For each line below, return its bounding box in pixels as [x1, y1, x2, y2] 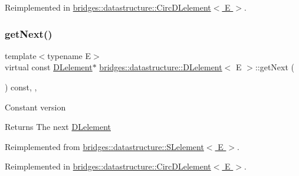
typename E [47, 49, 91, 61]
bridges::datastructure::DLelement [99, 61, 222, 73]
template [5, 49, 37, 61]
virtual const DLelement [5, 61, 93, 73]
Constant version [5, 100, 66, 113]
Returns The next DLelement [5, 120, 111, 133]
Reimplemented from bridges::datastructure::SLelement [5, 140, 204, 152]
